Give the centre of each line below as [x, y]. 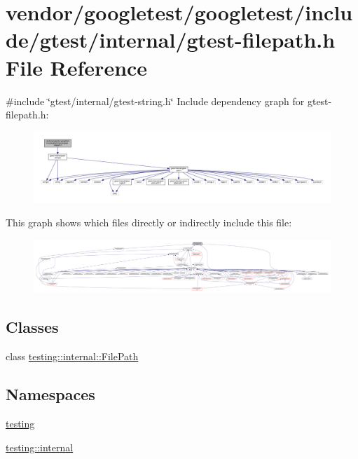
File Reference [77, 67]
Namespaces [50, 394]
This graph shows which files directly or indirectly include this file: [149, 222]
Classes [32, 327]
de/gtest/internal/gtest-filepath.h [171, 40]
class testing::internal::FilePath [72, 356]
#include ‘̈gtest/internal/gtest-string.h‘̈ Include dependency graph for [155, 101]
